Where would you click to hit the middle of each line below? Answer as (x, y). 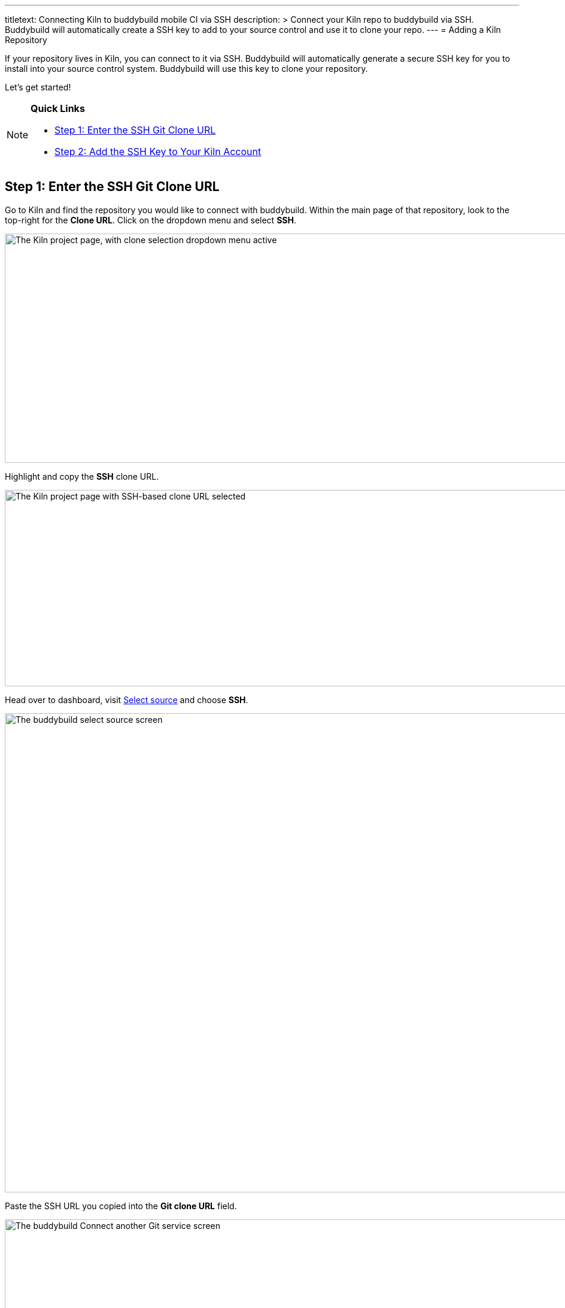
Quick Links (58, 108)
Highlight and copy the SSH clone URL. (82, 476)
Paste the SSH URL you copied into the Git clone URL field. (121, 1206)
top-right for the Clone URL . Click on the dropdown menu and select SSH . (151, 220)
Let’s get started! (38, 87)
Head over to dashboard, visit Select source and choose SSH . (127, 700)
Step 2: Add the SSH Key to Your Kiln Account (158, 152)
